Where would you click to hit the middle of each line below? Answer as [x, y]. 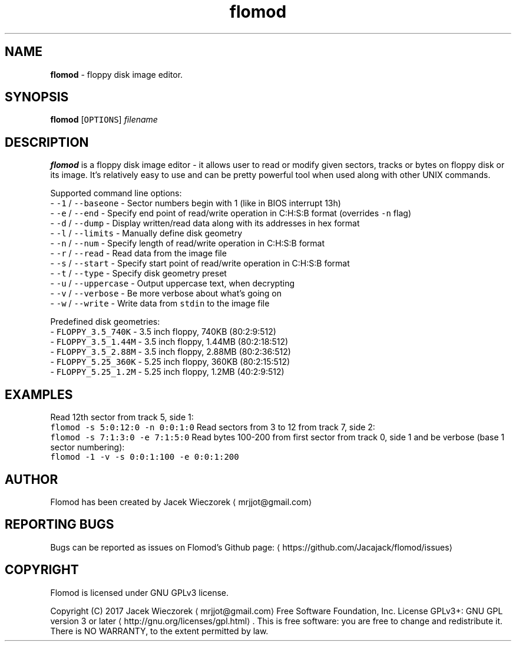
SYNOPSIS [37, 97]
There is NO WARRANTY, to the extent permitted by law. [159, 631]
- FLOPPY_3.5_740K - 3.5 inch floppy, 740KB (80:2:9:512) [163, 332]
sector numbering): [87, 447]
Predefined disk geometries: [105, 322]
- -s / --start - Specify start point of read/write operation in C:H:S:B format [200, 263]
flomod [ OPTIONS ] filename [104, 120]
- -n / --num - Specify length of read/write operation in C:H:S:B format [188, 243]
